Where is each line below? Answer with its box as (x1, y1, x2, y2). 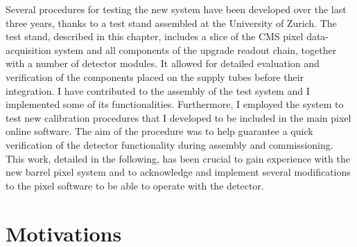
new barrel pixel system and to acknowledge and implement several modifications (6, 165, 351, 179)
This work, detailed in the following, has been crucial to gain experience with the (6, 151, 350, 165)
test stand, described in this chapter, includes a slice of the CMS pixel (6, 29, 304, 44)
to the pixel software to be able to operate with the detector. (6, 178, 264, 192)
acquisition (6, 42, 51, 57)
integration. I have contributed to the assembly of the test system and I (6, 83, 310, 98)
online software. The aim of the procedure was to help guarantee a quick (6, 124, 313, 138)
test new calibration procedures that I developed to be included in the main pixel (6, 110, 351, 125)
